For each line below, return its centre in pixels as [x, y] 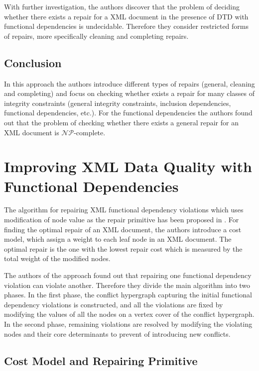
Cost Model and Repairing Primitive [101, 360]
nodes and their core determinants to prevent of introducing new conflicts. [117, 333]
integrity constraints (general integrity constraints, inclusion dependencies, [118, 103]
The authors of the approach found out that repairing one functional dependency [128, 275]
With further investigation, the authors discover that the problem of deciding [122, 6]
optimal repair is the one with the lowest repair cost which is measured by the [123, 248]
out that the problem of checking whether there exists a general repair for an [121, 122]
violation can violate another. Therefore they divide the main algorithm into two [127, 285]
